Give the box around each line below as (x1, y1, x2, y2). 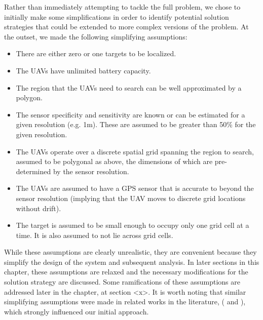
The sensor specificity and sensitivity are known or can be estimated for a (16, 109, 245, 119)
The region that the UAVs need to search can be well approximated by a (16, 82, 242, 93)
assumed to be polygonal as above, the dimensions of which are (16, 156, 213, 167)
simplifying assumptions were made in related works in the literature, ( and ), (4, 296, 246, 307)
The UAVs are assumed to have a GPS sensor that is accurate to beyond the (16, 183, 254, 193)
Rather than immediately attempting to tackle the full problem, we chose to (4, 2, 241, 12)
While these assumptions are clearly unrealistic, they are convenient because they (4, 247, 257, 257)
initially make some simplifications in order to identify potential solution (4, 11, 229, 22)
